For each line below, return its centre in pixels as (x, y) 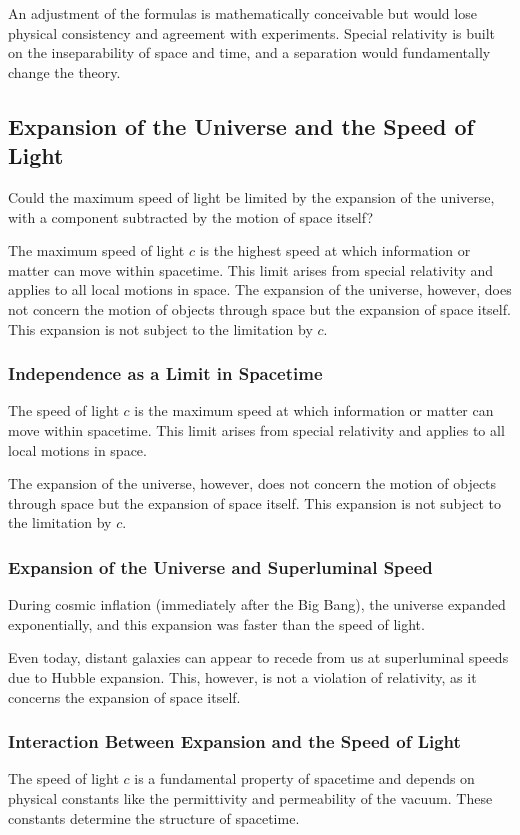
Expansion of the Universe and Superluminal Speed (220, 566)
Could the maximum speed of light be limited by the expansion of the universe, (251, 196)
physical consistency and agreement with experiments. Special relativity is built (252, 32)
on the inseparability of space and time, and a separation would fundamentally (249, 52)
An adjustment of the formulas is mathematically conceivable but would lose (242, 13)
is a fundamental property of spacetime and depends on (304, 778)
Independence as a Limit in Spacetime (165, 373)
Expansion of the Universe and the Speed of (241, 125)
